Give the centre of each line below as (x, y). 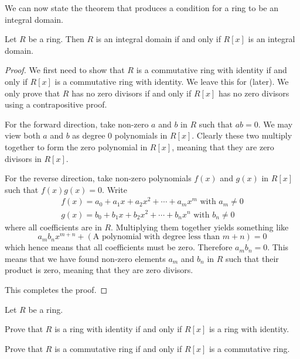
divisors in (23, 158)
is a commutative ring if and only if (118, 348)
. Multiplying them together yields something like (200, 227)
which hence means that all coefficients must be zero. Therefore (119, 247)
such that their (252, 258)
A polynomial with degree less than (156, 237)
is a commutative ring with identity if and (212, 70)
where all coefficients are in (53, 227)
